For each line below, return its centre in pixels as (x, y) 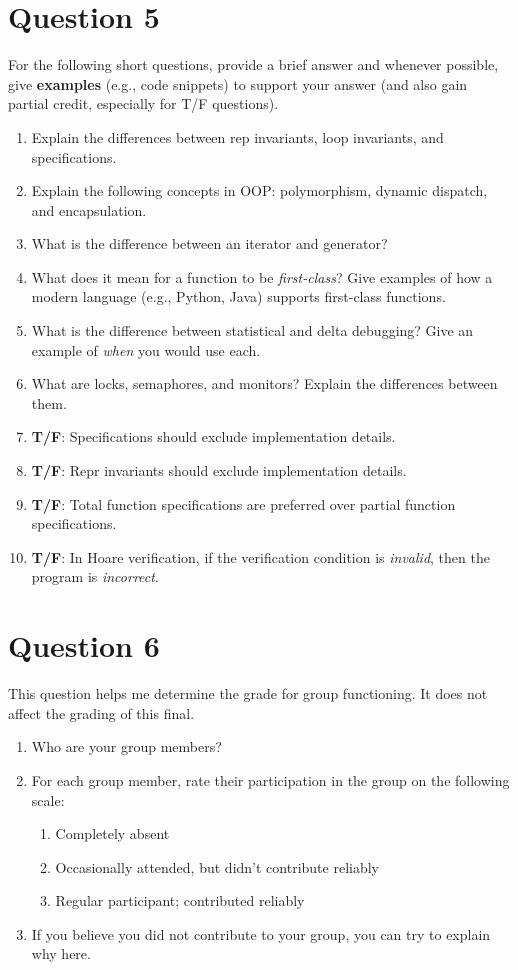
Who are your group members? (126, 746)
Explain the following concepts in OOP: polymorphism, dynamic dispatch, (259, 190)
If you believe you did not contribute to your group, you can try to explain (261, 933)
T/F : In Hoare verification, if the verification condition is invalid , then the (260, 556)
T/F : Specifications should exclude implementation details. (213, 436)
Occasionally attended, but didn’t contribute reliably (217, 866)
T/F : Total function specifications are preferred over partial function (243, 503)
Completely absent (112, 833)
